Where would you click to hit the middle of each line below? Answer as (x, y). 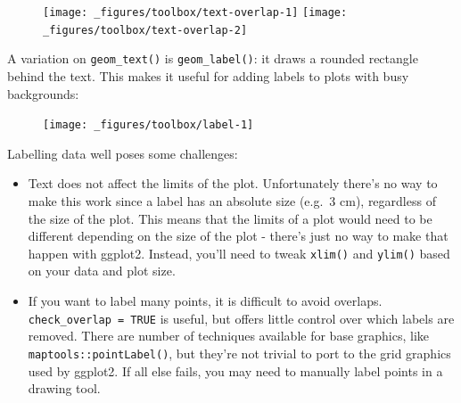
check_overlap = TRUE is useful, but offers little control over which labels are (241, 318)
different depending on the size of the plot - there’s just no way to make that (238, 236)
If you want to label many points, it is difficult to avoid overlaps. (205, 301)
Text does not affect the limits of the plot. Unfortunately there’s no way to (233, 183)
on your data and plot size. (102, 271)
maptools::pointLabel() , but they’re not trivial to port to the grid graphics (239, 353)
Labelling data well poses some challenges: (123, 153)
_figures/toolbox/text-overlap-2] (145, 30)
